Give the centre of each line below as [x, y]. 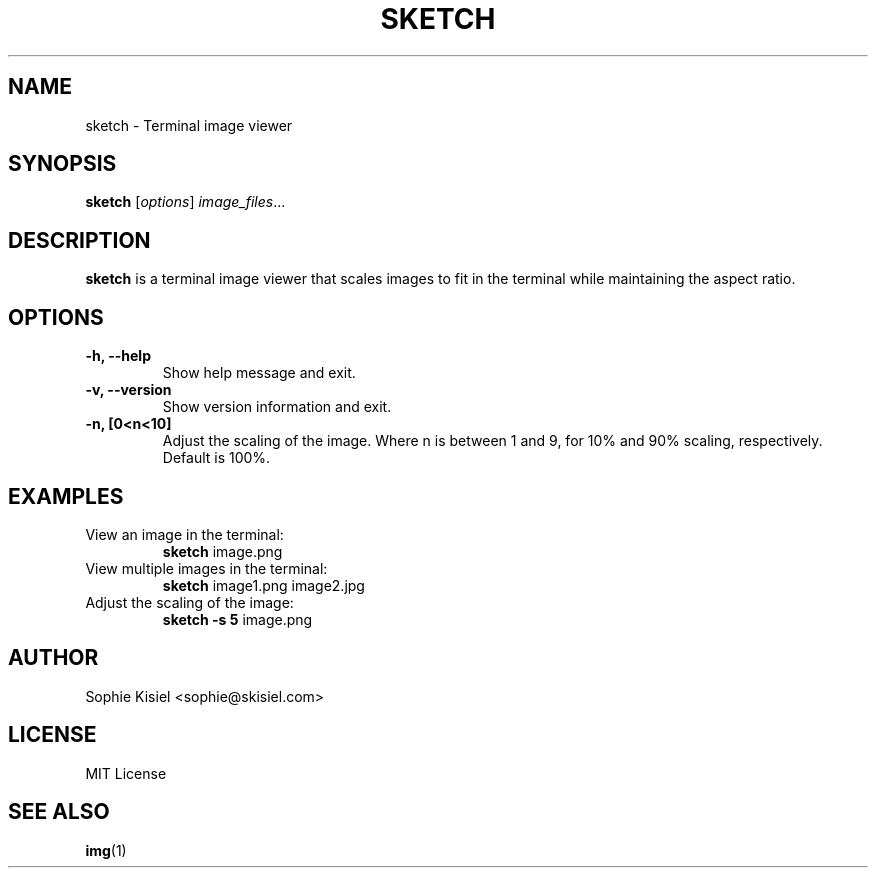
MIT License [126, 773]
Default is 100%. [216, 458]
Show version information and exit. [277, 407]
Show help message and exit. [259, 373]
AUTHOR [53, 658]
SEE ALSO [59, 812]
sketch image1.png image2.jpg [263, 585]
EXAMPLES [66, 496]
